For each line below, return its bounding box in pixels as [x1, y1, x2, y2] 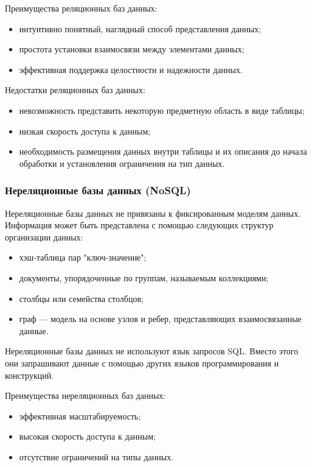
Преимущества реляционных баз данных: [5, 2, 158, 14]
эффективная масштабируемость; [19, 409, 141, 422]
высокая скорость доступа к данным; [19, 430, 156, 443]
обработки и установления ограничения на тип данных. [19, 156, 225, 169]
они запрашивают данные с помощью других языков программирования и [5, 356, 279, 369]
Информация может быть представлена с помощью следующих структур [5, 219, 274, 231]
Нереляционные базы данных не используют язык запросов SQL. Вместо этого [5, 345, 299, 357]
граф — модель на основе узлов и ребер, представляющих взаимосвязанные [19, 312, 302, 325]
